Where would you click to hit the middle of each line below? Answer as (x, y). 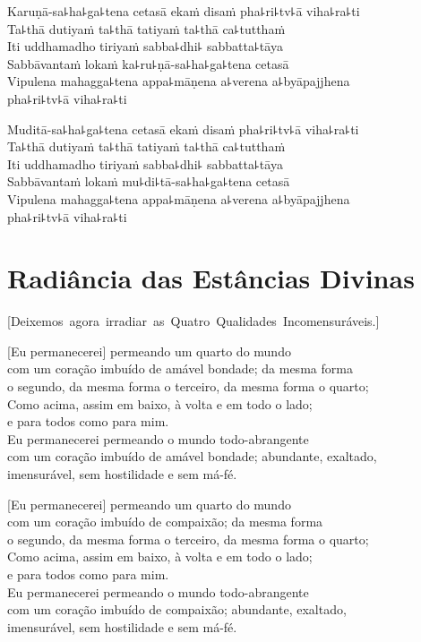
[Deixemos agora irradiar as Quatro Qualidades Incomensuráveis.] (193, 321)
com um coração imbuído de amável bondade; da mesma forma (180, 368)
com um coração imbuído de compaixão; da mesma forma (165, 522)
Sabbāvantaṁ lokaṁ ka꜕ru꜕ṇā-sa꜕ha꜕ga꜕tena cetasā (148, 63)
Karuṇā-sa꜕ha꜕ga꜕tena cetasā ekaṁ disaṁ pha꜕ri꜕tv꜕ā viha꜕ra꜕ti (184, 11)
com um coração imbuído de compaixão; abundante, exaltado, (177, 609)
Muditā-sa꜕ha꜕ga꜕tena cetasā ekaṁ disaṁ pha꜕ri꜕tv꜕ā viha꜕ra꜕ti (183, 128)
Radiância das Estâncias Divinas (211, 278)
